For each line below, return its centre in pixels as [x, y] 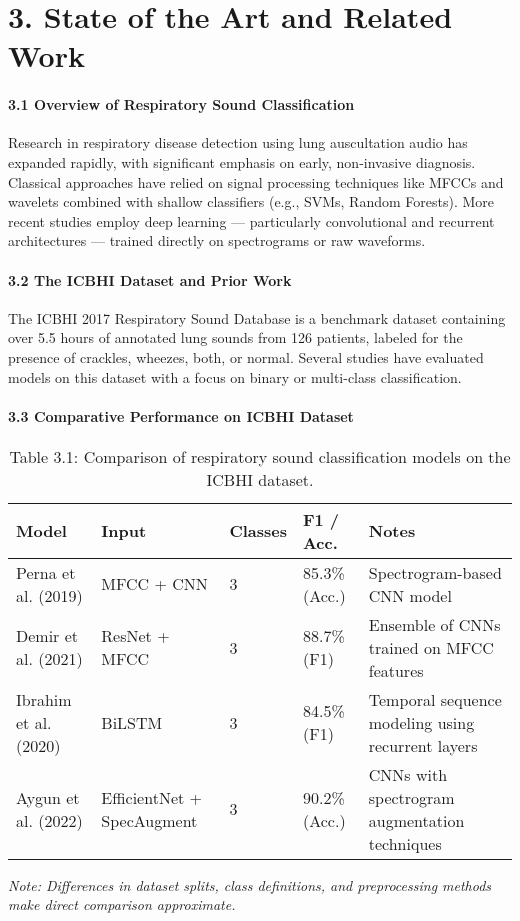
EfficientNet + [151, 797]
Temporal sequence [435, 699]
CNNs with [408, 774]
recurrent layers [423, 745]
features [396, 670]
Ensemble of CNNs [434, 624]
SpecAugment [149, 820]
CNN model [410, 595]
